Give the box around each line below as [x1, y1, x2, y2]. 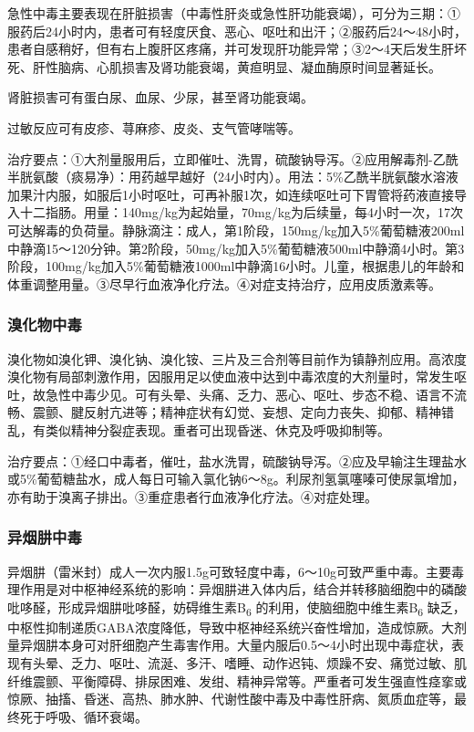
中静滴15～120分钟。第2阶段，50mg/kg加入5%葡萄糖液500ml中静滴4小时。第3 [7, 238, 465, 257]
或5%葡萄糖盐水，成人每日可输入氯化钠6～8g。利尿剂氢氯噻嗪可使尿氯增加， [7, 469, 465, 488]
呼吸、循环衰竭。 [45, 706, 148, 726]
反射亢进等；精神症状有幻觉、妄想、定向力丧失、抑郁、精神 [83, 403, 441, 422]
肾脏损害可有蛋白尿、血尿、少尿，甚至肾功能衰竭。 [7, 88, 314, 107]
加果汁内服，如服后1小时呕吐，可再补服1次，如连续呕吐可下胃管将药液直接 [7, 184, 454, 204]
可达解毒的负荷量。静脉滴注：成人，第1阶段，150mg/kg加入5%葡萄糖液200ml [7, 220, 465, 239]
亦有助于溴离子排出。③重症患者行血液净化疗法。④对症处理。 [7, 486, 377, 506]
